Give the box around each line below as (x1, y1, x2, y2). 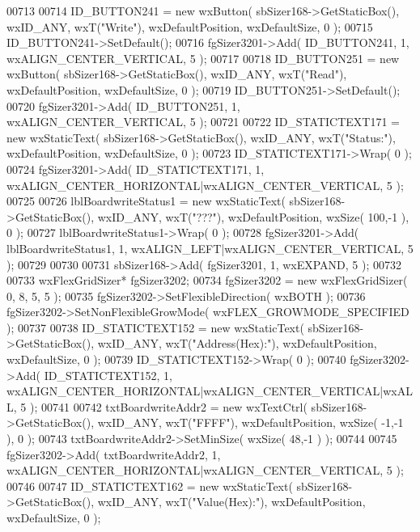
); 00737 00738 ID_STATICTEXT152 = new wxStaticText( (6, 319, 304, 336)
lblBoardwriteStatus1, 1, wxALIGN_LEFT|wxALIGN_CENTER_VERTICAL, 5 (6, 239, 414, 256)
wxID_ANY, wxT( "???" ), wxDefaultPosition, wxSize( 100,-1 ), (97, 208, 409, 225)
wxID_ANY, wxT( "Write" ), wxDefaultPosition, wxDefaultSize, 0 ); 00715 (6, 18, 373, 35)
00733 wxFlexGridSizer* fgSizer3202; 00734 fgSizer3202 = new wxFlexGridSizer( (6, 272, 408, 289)
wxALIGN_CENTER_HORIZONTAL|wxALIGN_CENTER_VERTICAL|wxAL (6, 382, 413, 399)
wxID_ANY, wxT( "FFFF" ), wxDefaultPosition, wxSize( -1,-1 (97, 414, 404, 431)
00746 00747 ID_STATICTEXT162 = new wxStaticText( (6, 477, 293, 494)
